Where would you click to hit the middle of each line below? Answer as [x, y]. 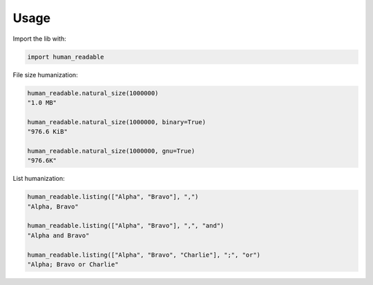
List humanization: [39, 179]
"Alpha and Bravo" [58, 235]
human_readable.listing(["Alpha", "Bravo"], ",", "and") [126, 226]
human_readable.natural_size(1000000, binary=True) [117, 122]
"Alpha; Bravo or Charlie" [73, 264]
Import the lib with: [39, 39]
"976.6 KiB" [48, 132]
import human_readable [66, 57]
